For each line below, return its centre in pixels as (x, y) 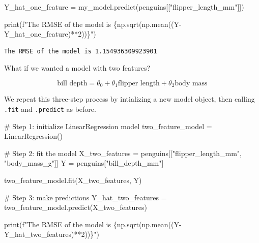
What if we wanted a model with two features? (77, 68)
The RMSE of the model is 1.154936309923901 (81, 51)
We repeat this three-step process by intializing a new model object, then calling (129, 99)
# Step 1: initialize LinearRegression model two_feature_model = (108, 126)
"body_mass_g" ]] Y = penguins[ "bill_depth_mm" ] (84, 163)
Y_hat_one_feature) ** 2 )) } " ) (50, 34)
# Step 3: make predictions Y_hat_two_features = (85, 197)
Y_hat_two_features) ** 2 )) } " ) (52, 234)
